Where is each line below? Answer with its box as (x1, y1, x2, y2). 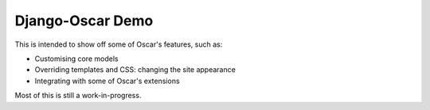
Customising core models (34, 54, 119, 63)
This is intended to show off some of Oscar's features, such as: (14, 40, 223, 49)
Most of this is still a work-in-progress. (14, 91, 142, 101)
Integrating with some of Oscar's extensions (34, 76, 180, 85)
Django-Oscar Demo (14, 12, 154, 29)
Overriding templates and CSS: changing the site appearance (34, 65, 236, 74)
